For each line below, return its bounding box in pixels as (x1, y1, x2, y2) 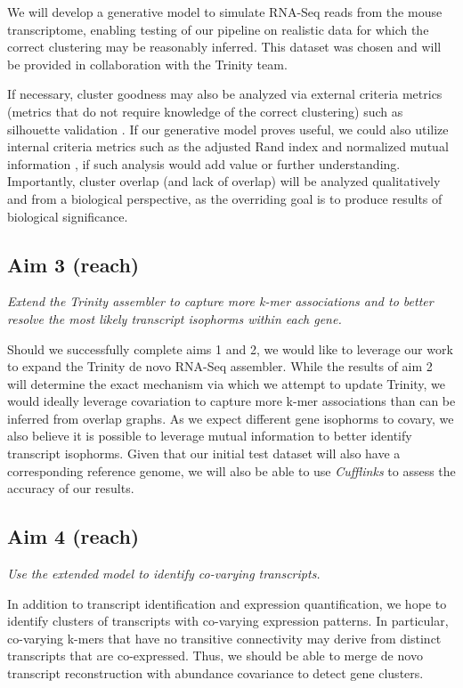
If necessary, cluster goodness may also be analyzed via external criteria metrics (7, 85, 443, 103)
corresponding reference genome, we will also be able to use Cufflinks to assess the (7, 461, 456, 480)
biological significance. (7, 206, 128, 225)
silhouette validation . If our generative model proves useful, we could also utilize (7, 119, 449, 138)
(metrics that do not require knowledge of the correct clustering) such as (7, 101, 403, 120)
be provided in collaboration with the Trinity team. (7, 54, 288, 73)
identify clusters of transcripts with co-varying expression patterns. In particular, (7, 611, 449, 630)
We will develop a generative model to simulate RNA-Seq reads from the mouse (7, 3, 443, 20)
